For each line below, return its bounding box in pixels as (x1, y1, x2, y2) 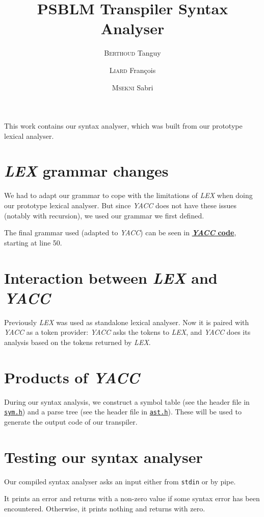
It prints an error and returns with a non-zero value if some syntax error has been (4, 493, 260, 504)
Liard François (109, 64, 156, 75)
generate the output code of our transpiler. (4, 416, 138, 427)
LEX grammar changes (4, 160, 169, 182)
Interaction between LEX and (4, 267, 218, 288)
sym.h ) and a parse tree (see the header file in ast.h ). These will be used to (4, 406, 242, 417)
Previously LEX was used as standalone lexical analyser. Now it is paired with (4, 316, 249, 327)
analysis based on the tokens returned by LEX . (4, 336, 151, 347)
